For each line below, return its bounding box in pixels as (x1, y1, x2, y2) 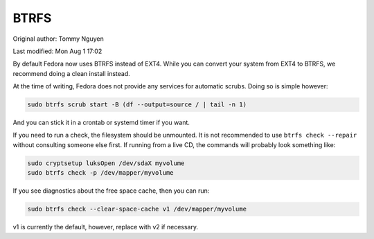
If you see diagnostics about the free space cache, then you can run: (12, 187, 210, 195)
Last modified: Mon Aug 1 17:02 (12, 47, 103, 55)
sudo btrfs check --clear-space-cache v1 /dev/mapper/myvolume (27, 205, 247, 213)
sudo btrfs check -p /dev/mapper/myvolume (27, 169, 174, 177)
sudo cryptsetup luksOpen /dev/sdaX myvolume (27, 159, 185, 167)
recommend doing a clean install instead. (12, 69, 131, 77)
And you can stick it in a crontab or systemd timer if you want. (12, 118, 190, 127)
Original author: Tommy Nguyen (12, 35, 104, 43)
